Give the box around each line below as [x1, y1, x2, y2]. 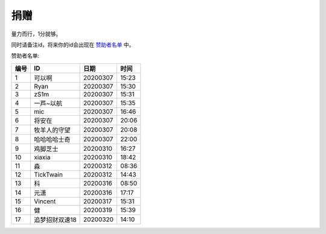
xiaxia [34, 153, 51, 161]
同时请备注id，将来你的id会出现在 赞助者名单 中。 [11, 41, 135, 48]
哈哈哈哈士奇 [34, 135, 71, 144]
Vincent [34, 197, 56, 205]
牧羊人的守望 [34, 125, 71, 134]
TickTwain [34, 170, 63, 179]
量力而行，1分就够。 [11, 30, 62, 37]
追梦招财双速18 [34, 215, 77, 224]
